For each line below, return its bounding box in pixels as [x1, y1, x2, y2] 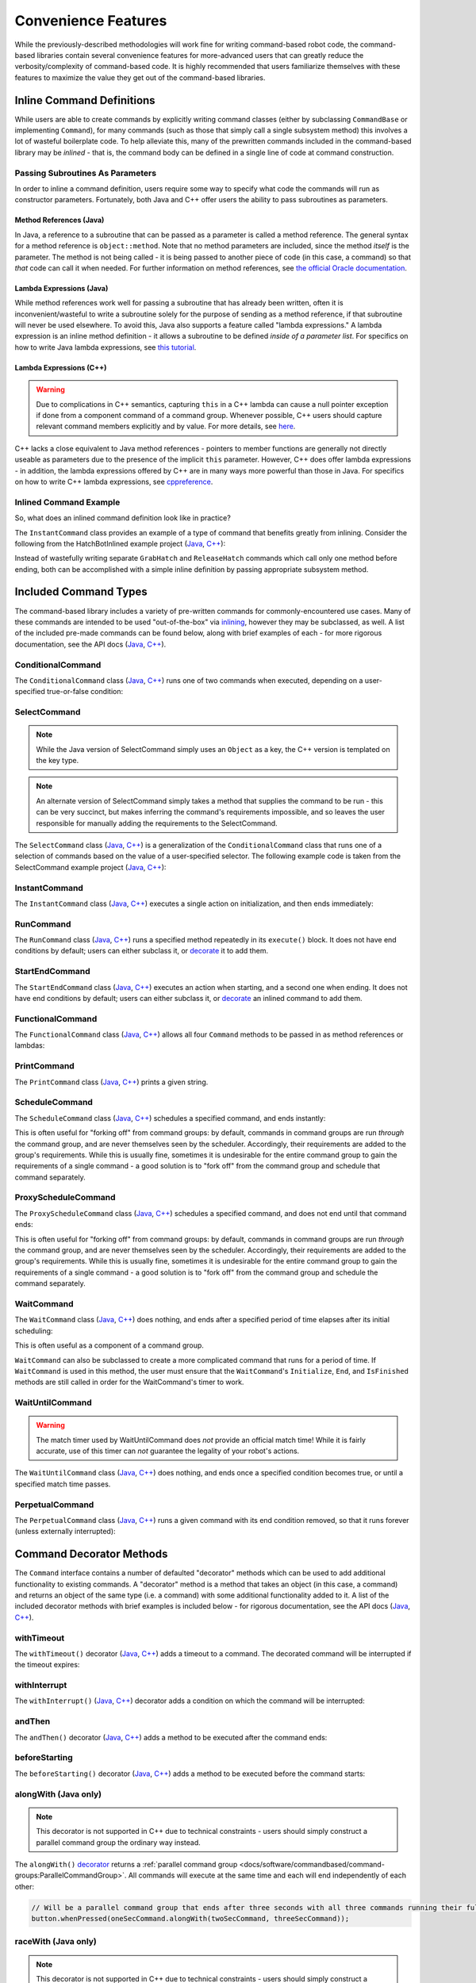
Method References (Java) [14, 215, 105, 225]
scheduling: [14, 1325, 53, 1336]
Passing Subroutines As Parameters [14, 167, 157, 178]
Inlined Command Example [14, 497, 121, 508]
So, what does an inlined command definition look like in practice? [14, 513, 232, 523]
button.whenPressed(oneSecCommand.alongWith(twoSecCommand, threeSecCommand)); [31, 1914, 350, 1924]
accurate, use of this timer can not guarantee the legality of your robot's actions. [36, 1446, 300, 1456]
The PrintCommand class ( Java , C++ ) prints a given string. [14, 1077, 209, 1087]
